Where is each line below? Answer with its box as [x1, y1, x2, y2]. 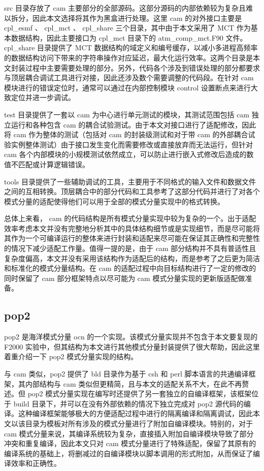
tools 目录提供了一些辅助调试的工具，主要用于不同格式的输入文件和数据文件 [4, 176, 256, 186]
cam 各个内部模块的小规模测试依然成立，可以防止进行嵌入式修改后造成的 [4, 149, 247, 160]
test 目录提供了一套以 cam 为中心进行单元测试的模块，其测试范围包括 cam [4, 109, 250, 119]
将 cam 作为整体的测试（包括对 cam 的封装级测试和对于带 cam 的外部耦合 [4, 129, 248, 140]
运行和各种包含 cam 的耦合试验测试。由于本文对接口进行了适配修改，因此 [11, 119, 256, 130]
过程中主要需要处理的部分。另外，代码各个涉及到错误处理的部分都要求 [25, 62, 260, 73]
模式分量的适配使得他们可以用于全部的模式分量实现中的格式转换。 [4, 196, 224, 206]
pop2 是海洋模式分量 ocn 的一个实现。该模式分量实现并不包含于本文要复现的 [4, 331, 258, 342]
